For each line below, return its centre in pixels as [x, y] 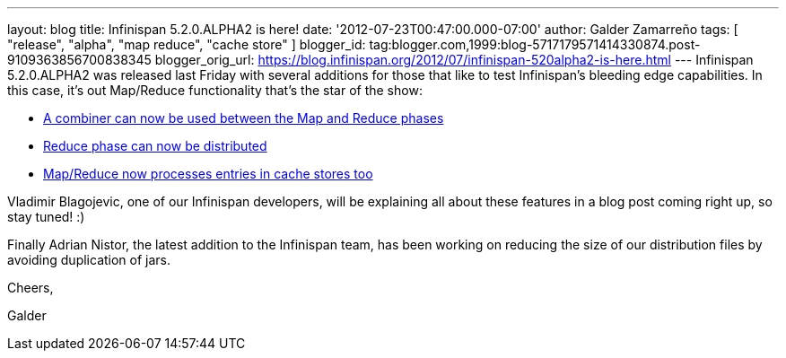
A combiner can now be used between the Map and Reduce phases [244, 118]
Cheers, [31, 288]
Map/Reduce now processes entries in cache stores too [208, 174]
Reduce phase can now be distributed [155, 146]
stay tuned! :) [46, 217]
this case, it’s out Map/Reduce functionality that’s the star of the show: [215, 90]
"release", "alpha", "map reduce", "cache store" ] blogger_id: [187, 44]
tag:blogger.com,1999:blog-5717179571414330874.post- [535, 44]
